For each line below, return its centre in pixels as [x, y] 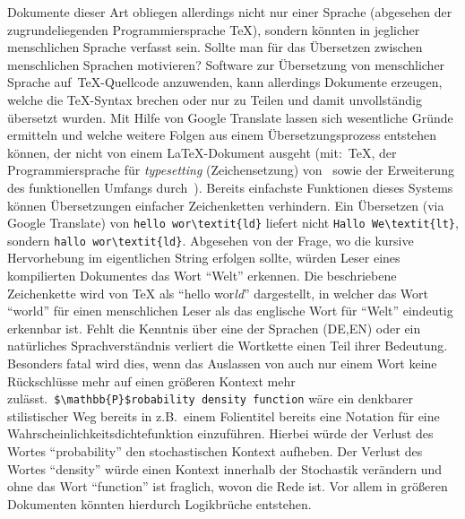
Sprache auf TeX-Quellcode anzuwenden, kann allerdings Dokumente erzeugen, [225, 82]
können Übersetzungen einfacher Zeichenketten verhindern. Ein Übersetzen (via [226, 205]
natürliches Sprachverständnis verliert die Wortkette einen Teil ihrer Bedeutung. [228, 346]
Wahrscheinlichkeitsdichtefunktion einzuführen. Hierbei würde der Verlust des [220, 433]
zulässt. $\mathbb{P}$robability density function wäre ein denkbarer [210, 398]
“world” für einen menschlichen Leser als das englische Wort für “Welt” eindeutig [230, 311]
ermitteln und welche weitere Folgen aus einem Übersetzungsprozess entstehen [222, 135]
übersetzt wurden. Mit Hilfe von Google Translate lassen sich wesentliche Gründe [230, 117]
